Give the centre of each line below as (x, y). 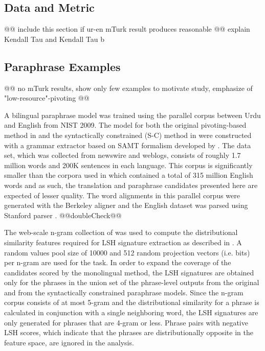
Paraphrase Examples (62, 66)
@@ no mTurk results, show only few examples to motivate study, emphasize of (128, 88)
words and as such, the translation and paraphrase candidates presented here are (131, 185)
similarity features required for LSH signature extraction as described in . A (123, 242)
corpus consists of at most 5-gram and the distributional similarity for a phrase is (132, 302)
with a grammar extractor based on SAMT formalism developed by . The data (128, 145)
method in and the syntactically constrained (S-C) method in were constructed (128, 135)
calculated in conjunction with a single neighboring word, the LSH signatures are (131, 312)
